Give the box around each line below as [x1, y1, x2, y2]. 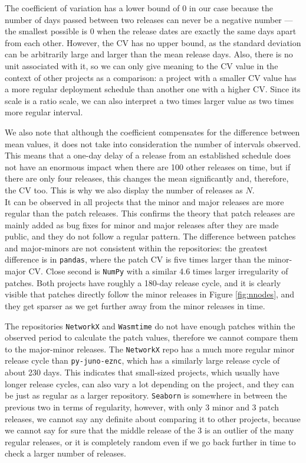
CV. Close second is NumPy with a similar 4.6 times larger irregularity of [28, 265, 288, 277]
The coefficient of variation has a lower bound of [5, 2, 180, 14]
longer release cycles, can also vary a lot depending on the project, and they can [5, 377, 294, 390]
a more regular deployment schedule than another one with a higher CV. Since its [5, 83, 301, 95]
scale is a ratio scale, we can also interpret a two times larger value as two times [5, 94, 294, 106]
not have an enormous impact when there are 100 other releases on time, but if [5, 160, 291, 173]
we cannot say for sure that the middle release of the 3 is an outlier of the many [5, 424, 294, 436]
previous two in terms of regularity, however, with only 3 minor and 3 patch [5, 400, 279, 413]
